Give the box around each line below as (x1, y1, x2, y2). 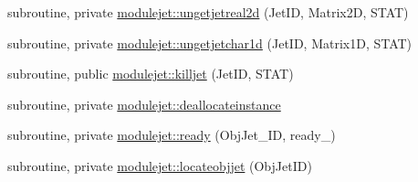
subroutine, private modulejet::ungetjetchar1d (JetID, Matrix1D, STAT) (7, 33, 413, 52)
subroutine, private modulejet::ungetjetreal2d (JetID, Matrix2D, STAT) (7, 3, 409, 21)
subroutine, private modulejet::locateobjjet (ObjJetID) (7, 155, 312, 175)
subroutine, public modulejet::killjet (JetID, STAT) (7, 64, 294, 83)
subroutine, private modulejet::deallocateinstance (7, 94, 281, 113)
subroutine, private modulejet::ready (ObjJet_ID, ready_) (7, 125, 336, 145)
